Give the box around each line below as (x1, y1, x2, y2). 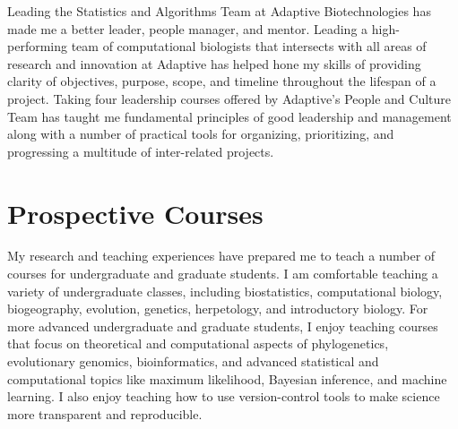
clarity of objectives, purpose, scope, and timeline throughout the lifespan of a (7, 72, 436, 90)
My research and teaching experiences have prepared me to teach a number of (7, 246, 436, 265)
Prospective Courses (7, 194, 264, 231)
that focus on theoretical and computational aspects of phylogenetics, (7, 334, 389, 353)
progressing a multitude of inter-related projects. (7, 142, 274, 160)
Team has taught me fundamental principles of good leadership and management (7, 107, 452, 125)
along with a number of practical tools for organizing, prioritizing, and (7, 124, 394, 143)
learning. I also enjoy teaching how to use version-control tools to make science (7, 387, 440, 406)
